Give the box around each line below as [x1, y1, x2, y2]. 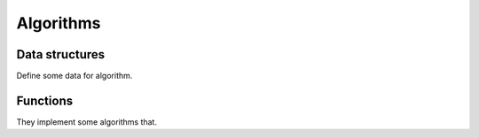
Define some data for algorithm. [16, 71, 133, 81]
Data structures [16, 47, 106, 62]
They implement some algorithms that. [16, 116, 157, 127]
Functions [16, 93, 74, 108]
